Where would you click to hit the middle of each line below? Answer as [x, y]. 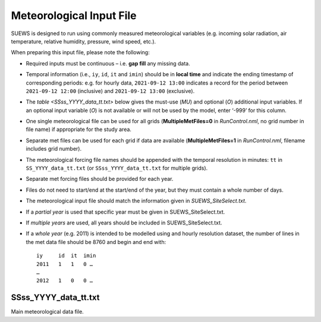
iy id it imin [66, 256]
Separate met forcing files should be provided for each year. [100, 179]
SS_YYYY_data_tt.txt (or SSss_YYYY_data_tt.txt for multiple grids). [117, 168]
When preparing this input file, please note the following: [80, 52]
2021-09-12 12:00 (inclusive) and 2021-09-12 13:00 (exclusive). [110, 91]
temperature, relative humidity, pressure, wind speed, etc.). [84, 41]
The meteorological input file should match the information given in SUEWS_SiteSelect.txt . [136, 201]
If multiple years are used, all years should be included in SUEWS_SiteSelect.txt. [124, 223]
